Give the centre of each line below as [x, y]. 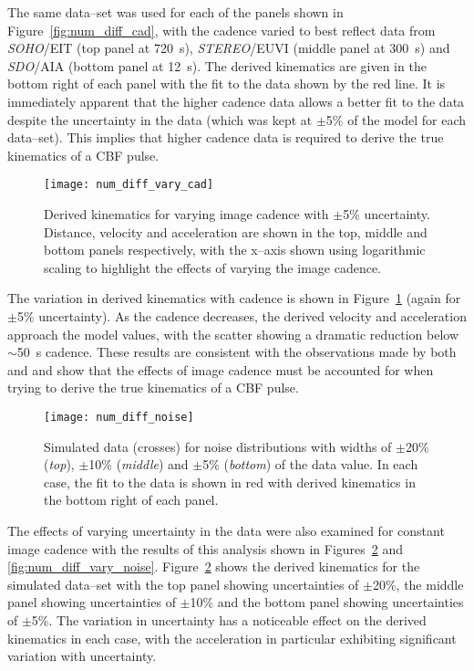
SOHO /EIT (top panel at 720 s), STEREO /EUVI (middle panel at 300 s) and [229, 48]
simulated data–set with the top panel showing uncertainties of [183, 584]
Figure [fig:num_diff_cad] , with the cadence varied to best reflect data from [222, 30]
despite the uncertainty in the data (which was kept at [160, 119]
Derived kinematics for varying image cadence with [186, 214]
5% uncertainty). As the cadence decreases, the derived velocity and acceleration [242, 315]
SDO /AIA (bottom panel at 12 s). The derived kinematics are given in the [217, 65]
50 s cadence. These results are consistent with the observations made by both [237, 352]
